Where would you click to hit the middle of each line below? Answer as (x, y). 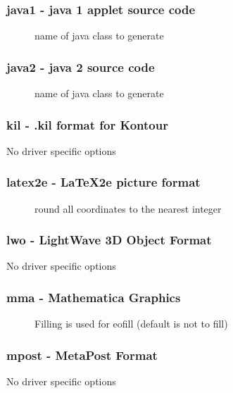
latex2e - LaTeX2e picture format (103, 182)
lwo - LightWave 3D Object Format (109, 240)
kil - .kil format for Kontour (87, 124)
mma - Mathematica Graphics (94, 297)
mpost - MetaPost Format (82, 355)
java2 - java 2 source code (81, 67)
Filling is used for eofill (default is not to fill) (131, 324)
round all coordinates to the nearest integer (128, 208)
